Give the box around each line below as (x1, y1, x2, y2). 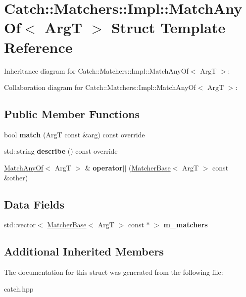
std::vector (4, 219, 36, 230)
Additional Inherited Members (4, 244, 164, 259)
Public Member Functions (4, 106, 140, 122)
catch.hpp (4, 283, 34, 294)
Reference (4, 37, 73, 57)
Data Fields (4, 196, 65, 212)
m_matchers (163, 219, 208, 230)
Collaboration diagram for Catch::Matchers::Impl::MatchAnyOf (4, 82, 196, 92)
